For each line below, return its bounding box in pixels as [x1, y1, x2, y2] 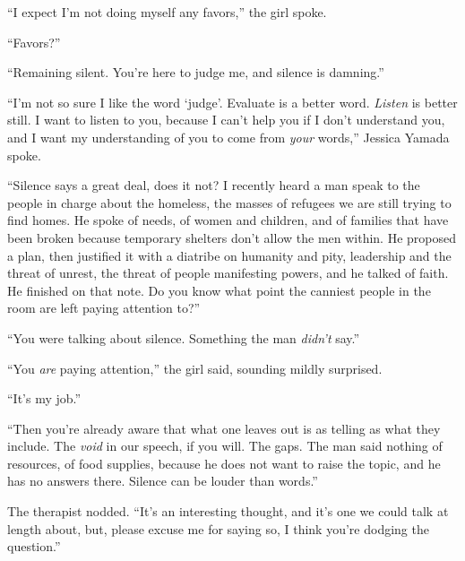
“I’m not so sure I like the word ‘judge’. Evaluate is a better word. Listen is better [7, 92, 458, 111]
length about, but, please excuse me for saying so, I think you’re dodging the [7, 519, 429, 538]
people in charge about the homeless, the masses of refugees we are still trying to [7, 193, 452, 211]
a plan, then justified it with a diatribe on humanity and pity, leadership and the [7, 246, 452, 264]
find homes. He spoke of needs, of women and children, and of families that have [7, 211, 449, 229]
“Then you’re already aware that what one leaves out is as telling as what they [7, 419, 441, 437]
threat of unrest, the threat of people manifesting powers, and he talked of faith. [7, 263, 449, 282]
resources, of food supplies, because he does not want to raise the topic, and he [7, 453, 441, 472]
